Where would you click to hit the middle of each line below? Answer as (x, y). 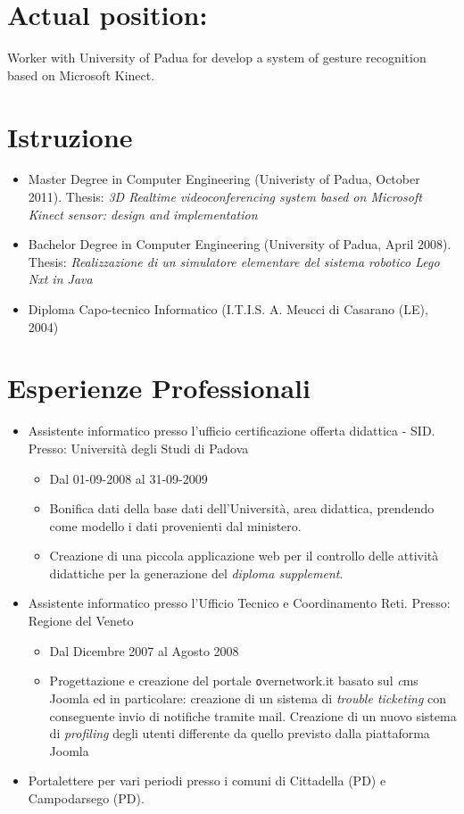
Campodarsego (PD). (86, 797)
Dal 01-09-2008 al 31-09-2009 (128, 478)
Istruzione (70, 136)
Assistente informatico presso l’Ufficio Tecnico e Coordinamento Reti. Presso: (239, 603)
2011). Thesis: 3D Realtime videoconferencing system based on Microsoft (225, 197)
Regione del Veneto (81, 621)
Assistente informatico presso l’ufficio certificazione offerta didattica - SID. (232, 431)
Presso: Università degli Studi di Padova (138, 448)
